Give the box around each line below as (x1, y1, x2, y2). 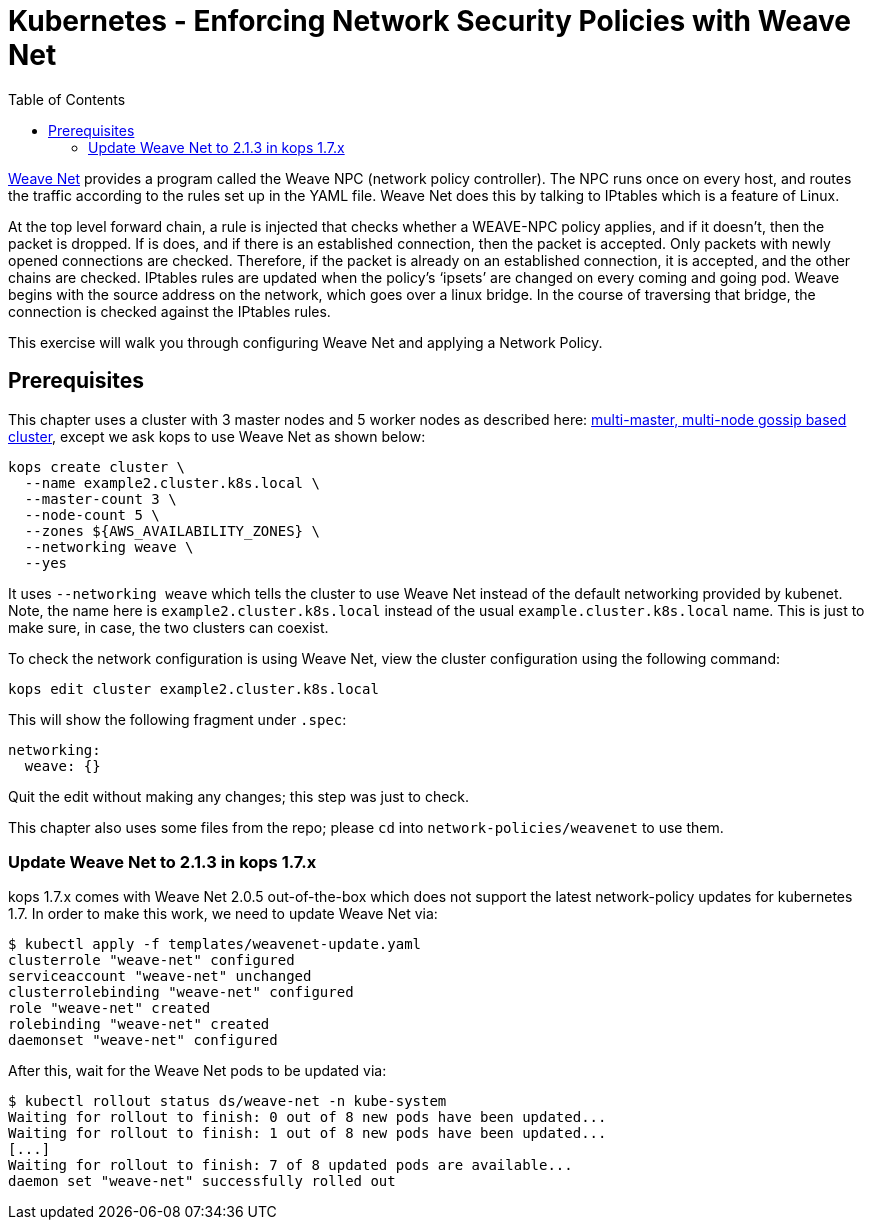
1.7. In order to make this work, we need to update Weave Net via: (8, 905, 438, 923)
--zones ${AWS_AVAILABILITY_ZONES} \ (24, 522, 320, 539)
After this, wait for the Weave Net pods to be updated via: (8, 1062, 387, 1080)
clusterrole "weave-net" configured (8, 952, 295, 969)
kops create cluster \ (8, 458, 186, 475)
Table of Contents (8, 90, 126, 108)
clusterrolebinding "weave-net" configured (8, 984, 354, 1001)
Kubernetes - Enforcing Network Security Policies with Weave (8, 4, 852, 38)
